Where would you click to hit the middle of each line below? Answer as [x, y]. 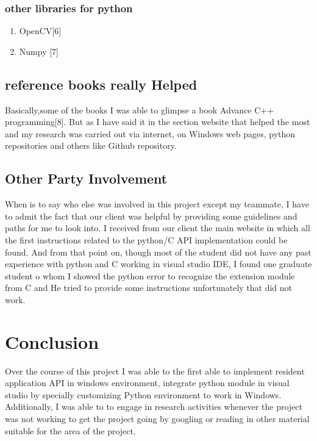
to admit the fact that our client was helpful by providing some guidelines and [151, 216]
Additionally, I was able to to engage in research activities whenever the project [154, 407]
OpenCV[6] [40, 31]
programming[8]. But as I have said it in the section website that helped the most [158, 122]
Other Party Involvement [86, 178]
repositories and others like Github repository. [91, 145]
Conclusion [52, 341]
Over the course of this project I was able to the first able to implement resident [155, 371]
